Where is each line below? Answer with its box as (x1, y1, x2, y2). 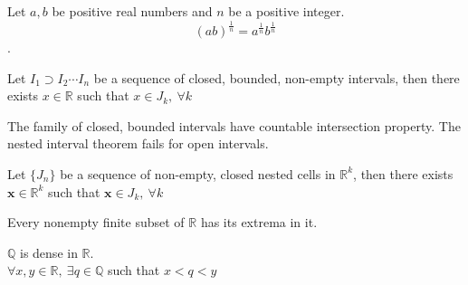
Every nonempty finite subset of (7, 213, 185, 232)
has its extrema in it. (200, 213, 318, 232)
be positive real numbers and (52, 2, 213, 20)
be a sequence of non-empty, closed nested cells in (60, 164, 336, 183)
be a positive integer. (228, 2, 345, 20)
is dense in (20, 242, 78, 261)
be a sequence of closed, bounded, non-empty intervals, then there (93, 68, 460, 87)
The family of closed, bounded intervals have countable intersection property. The (7, 116, 461, 135)
